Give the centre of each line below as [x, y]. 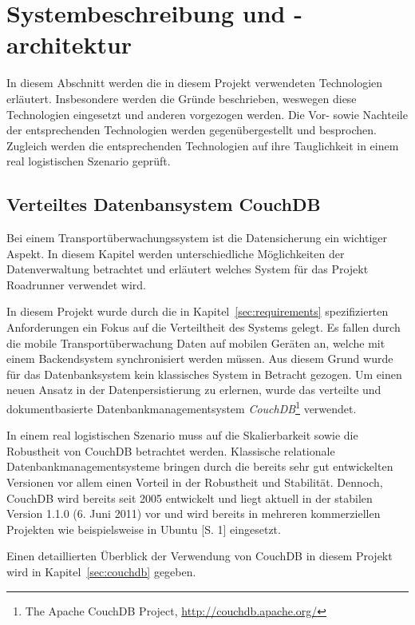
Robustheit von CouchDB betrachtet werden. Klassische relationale [171, 450]
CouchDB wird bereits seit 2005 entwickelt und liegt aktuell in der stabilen [190, 498]
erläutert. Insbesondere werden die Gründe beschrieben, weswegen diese [182, 98]
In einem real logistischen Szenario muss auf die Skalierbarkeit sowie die [182, 435]
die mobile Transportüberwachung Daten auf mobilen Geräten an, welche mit [196, 342]
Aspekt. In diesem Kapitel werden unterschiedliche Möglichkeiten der [176, 253]
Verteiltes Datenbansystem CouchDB [164, 204]
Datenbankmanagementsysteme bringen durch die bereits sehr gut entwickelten [200, 466]
